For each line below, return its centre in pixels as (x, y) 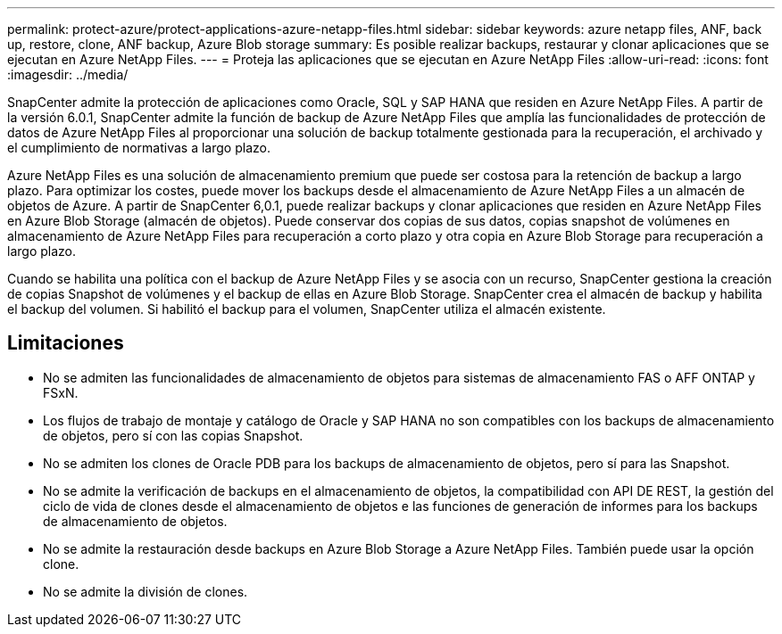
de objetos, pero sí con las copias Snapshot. (173, 435)
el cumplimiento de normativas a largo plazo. (139, 148)
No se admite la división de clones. (146, 591)
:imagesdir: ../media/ (68, 74)
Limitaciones (66, 343)
